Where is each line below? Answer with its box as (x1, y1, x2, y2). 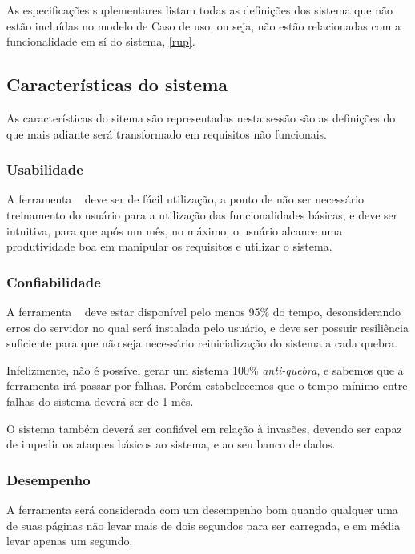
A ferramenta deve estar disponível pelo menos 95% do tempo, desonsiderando (6, 303, 401, 319)
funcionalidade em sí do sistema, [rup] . (6, 33, 195, 50)
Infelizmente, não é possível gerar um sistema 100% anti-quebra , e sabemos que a (6, 361, 404, 378)
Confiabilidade (6, 271, 101, 291)
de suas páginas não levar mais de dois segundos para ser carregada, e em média (6, 516, 401, 533)
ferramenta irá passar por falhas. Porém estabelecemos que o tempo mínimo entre (6, 377, 408, 394)
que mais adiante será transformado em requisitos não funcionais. (6, 125, 328, 142)
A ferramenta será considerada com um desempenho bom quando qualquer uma (6, 500, 398, 517)
